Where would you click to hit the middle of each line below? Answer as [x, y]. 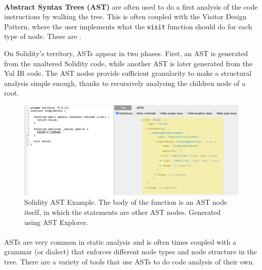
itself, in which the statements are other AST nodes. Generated [123, 212]
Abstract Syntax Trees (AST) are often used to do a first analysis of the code [131, 6]
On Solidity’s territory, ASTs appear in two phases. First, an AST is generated [126, 53]
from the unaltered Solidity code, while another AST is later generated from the [128, 63]
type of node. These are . [43, 36]
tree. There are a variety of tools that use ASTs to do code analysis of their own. [129, 261]
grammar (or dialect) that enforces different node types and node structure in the [130, 252]
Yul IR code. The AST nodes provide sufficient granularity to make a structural [128, 73]
